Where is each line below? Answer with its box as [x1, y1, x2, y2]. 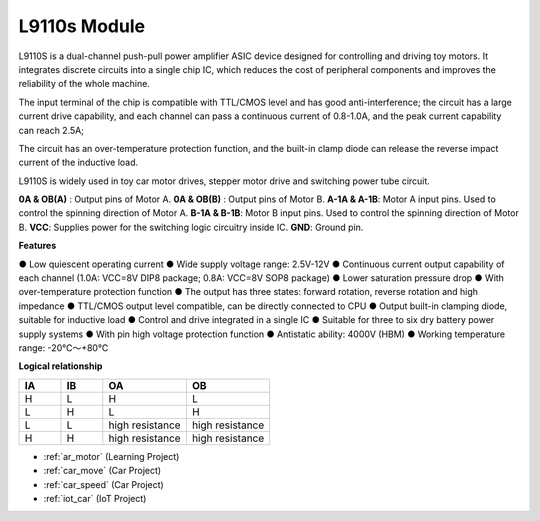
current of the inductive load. [18, 156, 139, 169]
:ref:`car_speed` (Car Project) [43, 478, 164, 490]
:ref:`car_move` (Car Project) [43, 465, 162, 477]
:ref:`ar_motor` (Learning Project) [43, 450, 180, 462]
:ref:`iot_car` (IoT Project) [43, 492, 147, 504]
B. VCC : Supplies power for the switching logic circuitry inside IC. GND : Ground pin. [18, 221, 364, 233]
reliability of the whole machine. [18, 78, 150, 90]
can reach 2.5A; [18, 124, 85, 136]
